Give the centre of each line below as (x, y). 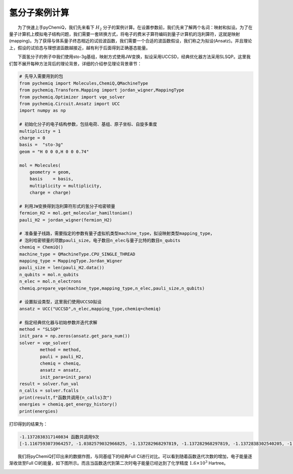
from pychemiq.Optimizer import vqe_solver (72, 97)
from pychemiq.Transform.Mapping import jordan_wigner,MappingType (102, 90)
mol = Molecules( (40, 165)
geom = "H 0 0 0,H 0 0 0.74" (54, 152)
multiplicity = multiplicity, (66, 186)
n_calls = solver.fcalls (49, 391)
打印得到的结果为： (28, 424)
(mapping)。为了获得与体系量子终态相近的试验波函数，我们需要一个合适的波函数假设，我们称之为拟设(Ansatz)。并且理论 (131, 41)
